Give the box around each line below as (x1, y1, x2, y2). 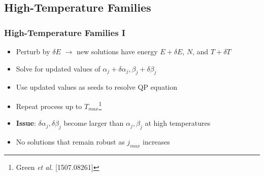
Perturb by (16, 46, 50, 56)
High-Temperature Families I (4, 26, 125, 39)
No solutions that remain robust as (16, 136, 125, 147)
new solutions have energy (76, 46, 158, 56)
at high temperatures (145, 118, 211, 128)
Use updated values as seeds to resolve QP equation (16, 82, 178, 92)
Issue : (16, 118, 36, 128)
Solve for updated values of (16, 63, 101, 74)
